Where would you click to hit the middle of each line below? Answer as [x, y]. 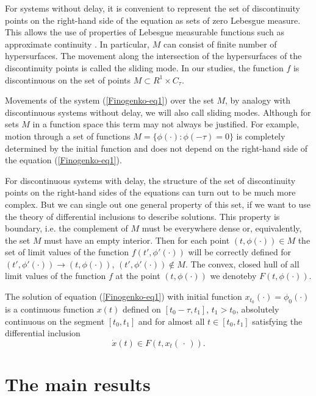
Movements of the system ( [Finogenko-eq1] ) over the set [110, 100]
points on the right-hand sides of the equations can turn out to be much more [150, 192]
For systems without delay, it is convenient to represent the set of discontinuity [153, 8]
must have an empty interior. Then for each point [137, 240]
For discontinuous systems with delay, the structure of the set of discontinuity [150, 180]
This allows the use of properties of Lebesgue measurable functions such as [145, 32]
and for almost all [171, 321]
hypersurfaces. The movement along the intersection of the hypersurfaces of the [153, 56]
